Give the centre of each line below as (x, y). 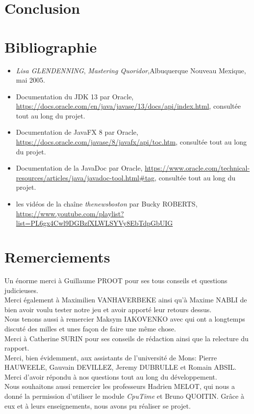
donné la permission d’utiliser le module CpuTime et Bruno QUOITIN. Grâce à (124, 396)
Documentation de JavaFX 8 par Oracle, (77, 132)
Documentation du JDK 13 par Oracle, (75, 96)
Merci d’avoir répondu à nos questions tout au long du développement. (111, 376)
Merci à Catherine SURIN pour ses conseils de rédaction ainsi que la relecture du (127, 338)
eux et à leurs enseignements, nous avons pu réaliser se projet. (98, 405)
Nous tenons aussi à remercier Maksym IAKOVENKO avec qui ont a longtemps (125, 319)
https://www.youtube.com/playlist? (70, 213)
